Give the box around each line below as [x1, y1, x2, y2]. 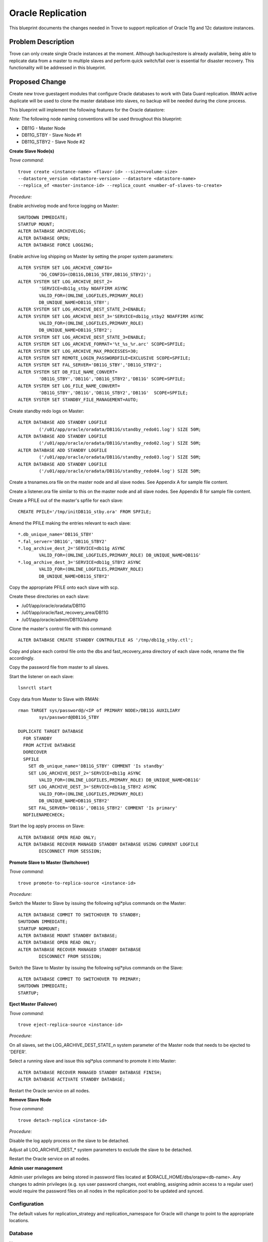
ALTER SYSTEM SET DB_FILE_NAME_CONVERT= [18, 369, 118, 375]
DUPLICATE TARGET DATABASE [18, 728, 84, 734]
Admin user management [9, 1165, 63, 1171]
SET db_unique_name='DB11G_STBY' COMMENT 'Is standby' [28, 763, 165, 769]
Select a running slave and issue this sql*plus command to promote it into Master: [9, 1058, 176, 1064]
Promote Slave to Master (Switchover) [9, 859, 89, 865]
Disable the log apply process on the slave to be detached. [9, 1138, 130, 1144]
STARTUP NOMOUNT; [18, 926, 60, 931]
